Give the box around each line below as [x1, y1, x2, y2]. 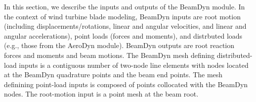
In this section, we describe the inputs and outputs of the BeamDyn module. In [4, 1, 245, 11]
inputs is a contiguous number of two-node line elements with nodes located [19, 59, 249, 70]
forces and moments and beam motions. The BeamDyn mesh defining [4, 50, 215, 60]
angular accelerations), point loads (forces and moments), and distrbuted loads [4, 30, 243, 41]
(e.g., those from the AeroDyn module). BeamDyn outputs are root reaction [4, 40, 235, 51]
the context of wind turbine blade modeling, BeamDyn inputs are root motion [4, 11, 241, 21]
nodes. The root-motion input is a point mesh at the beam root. [4, 89, 199, 99]
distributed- [216, 50, 253, 60]
